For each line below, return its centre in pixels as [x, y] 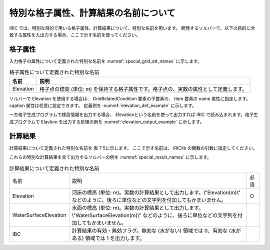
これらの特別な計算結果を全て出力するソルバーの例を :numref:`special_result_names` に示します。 [110, 157]
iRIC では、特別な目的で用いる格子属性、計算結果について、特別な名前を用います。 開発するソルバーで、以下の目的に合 [132, 28]
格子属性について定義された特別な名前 [54, 72]
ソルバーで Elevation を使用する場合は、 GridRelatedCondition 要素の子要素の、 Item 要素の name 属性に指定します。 [130, 98]
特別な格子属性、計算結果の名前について [92, 13]
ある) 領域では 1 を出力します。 [108, 238]
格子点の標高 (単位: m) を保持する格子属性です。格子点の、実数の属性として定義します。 [143, 89]
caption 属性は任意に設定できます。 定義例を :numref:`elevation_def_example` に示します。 [103, 105]
